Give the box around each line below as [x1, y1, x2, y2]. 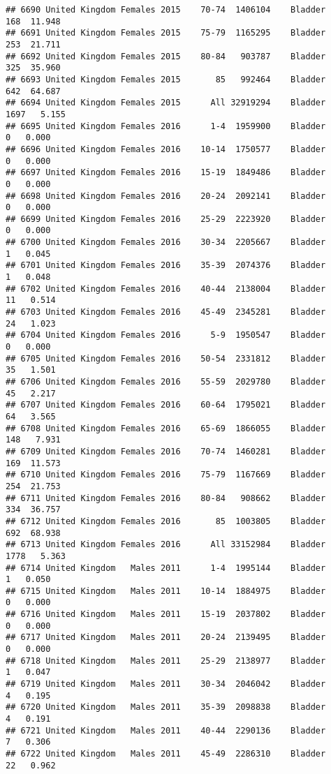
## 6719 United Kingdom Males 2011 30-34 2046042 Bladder [6, 679, 326, 690]
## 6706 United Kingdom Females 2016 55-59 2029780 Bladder [6, 377, 326, 387]
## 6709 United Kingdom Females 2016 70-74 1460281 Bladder [6, 446, 326, 456]
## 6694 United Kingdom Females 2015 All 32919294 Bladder [6, 98, 326, 108]
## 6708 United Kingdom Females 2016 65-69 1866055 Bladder [6, 423, 326, 433]
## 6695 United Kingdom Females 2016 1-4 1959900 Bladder [6, 121, 326, 131]
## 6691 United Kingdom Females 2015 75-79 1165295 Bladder [6, 28, 326, 38]
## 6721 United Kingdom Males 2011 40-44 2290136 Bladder [6, 725, 326, 736]
